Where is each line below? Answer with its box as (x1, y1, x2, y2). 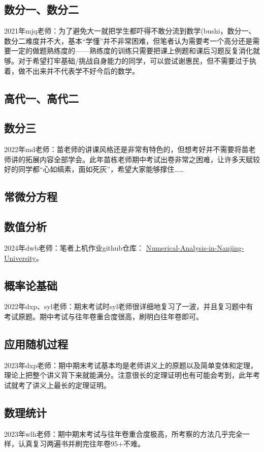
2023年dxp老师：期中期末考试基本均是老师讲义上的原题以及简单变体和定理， (4, 359, 257, 370)
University (4, 252, 36, 263)
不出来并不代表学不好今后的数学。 (25, 65, 139, 76)
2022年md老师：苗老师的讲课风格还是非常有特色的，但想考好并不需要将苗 (4, 144, 249, 155)
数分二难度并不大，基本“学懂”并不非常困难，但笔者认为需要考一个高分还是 (4, 35, 253, 46)
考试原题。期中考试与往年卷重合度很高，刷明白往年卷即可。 (4, 311, 203, 321)
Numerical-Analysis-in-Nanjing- (146, 242, 244, 253)
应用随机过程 (4, 336, 68, 351)
